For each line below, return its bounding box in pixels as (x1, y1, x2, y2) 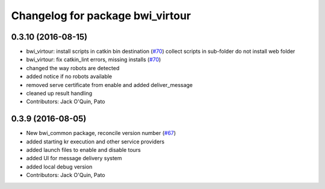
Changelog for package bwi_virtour (11, 9, 191, 22)
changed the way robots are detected (26, 64, 120, 71)
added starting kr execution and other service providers (26, 138, 165, 145)
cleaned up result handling (26, 90, 93, 97)
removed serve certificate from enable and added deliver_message (26, 81, 193, 88)
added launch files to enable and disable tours (26, 146, 141, 154)
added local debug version (26, 163, 93, 170)
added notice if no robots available (26, 73, 113, 80)
